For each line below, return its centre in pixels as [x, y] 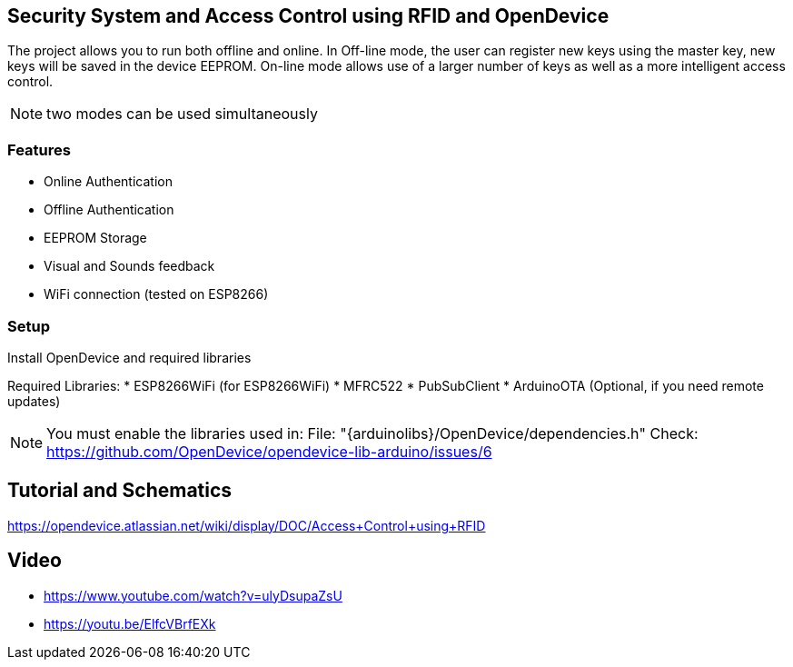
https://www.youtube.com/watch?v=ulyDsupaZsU [193, 595]
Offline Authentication [109, 210]
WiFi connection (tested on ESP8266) [156, 294]
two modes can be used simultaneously [182, 114]
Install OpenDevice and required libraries [129, 357]
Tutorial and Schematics [120, 491]
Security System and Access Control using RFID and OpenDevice [308, 16]
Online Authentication [108, 182]
